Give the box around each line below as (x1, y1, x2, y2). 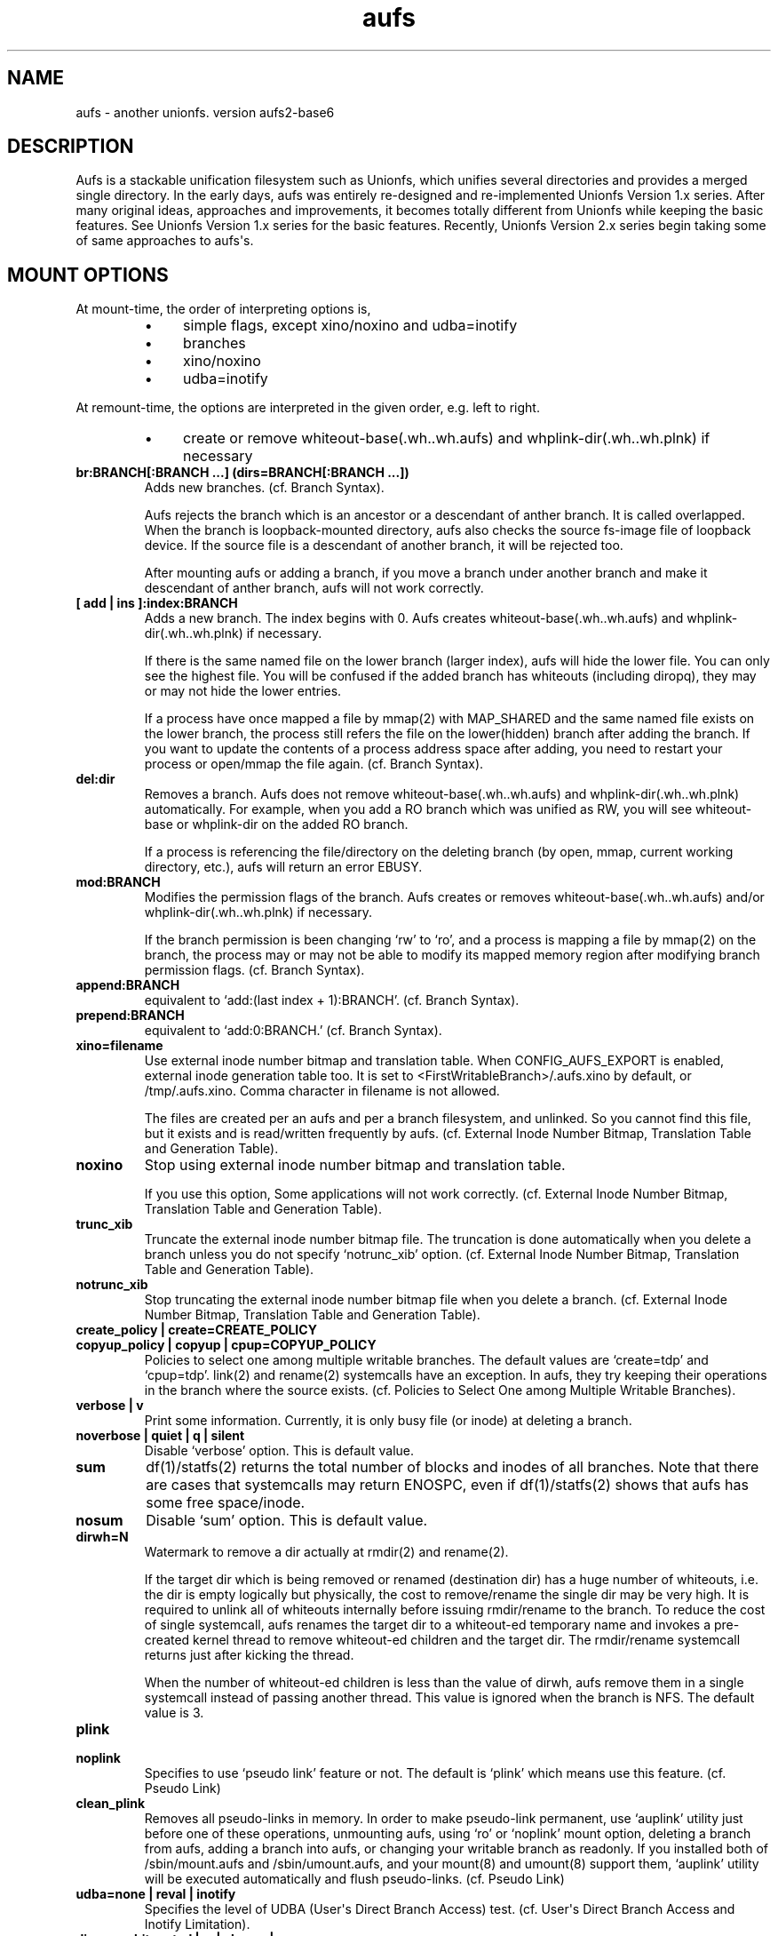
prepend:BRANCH (75, 1008, 185, 1024)
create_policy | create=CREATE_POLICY (75, 1322, 317, 1338)
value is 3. (144, 1705, 204, 1721)
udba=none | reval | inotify (75, 1886, 236, 1902)
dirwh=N (75, 1529, 129, 1545)
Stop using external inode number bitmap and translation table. (144, 1156, 566, 1175)
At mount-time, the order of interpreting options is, (75, 301, 371, 317)
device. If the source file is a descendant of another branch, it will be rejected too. (144, 538, 623, 554)
